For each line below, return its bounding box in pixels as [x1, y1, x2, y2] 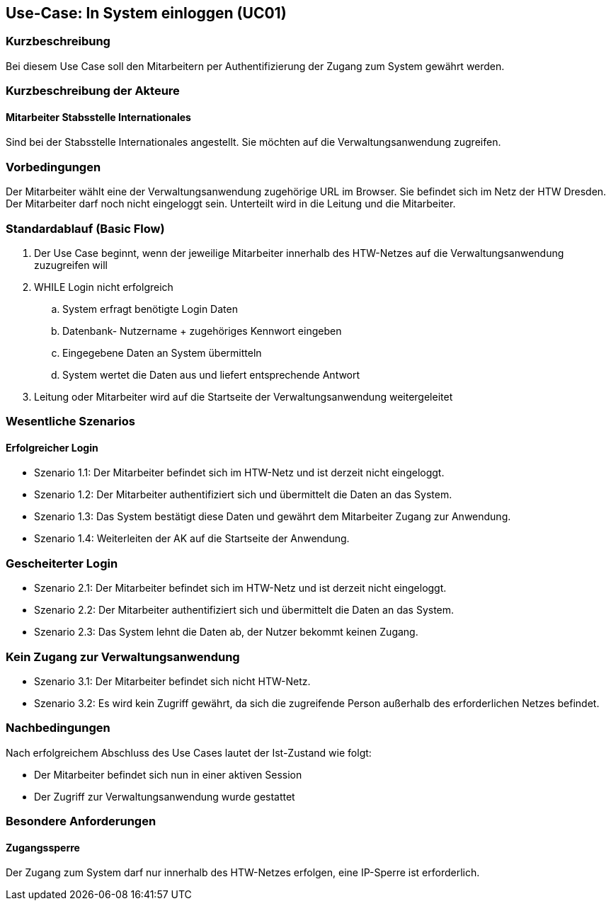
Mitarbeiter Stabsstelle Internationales [6, 110, 191, 123]
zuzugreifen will [34, 258, 108, 271]
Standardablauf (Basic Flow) [6, 221, 165, 236]
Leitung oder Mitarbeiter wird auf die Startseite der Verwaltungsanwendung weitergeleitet [34, 390, 453, 403]
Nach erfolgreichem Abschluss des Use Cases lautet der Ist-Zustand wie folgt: [6, 746, 372, 759]
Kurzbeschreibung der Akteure [6, 84, 180, 98]
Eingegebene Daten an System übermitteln [62, 346, 262, 359]
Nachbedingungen [6, 721, 110, 735]
